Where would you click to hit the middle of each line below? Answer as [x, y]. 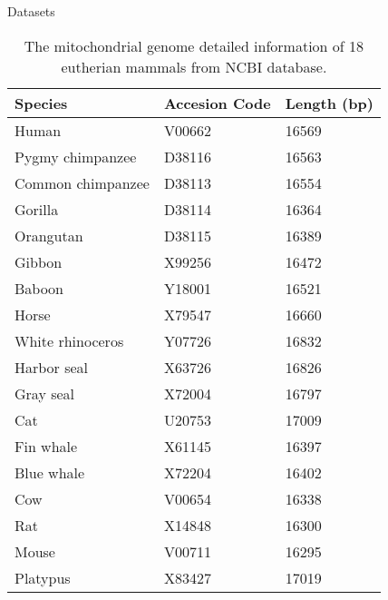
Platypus [43, 577]
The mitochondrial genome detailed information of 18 [194, 45]
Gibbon [39, 261]
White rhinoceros [69, 340]
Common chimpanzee [82, 182]
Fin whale [46, 446]
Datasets [31, 11]
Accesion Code [217, 103]
